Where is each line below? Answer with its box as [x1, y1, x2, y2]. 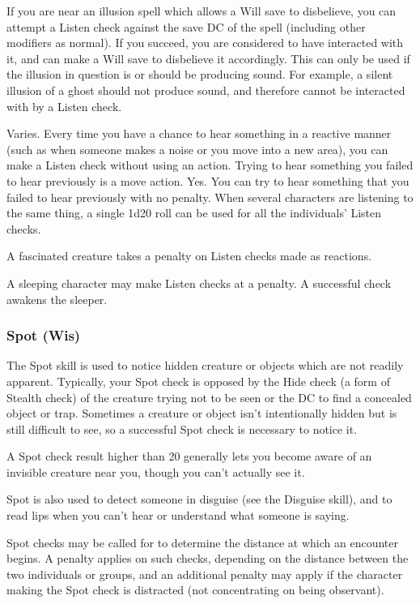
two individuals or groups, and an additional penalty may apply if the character [6, 565, 403, 582]
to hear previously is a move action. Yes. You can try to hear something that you [6, 172, 409, 189]
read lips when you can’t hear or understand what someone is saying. [6, 507, 350, 524]
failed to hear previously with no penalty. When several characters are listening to [6, 188, 414, 205]
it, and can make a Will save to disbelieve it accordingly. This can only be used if [6, 49, 410, 66]
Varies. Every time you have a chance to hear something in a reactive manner [6, 125, 392, 142]
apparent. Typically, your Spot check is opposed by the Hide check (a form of [6, 372, 390, 389]
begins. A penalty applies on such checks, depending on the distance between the [6, 550, 409, 567]
